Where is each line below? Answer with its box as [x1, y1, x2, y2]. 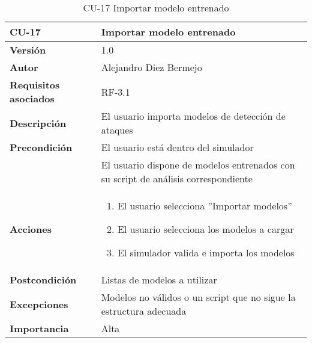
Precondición [10, 140, 73, 154]
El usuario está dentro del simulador [101, 140, 254, 154]
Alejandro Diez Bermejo [101, 60, 202, 74]
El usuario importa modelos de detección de [101, 109, 286, 123]
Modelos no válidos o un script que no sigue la [101, 290, 296, 304]
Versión [10, 43, 46, 57]
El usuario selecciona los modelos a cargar [117, 222, 294, 236]
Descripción [10, 116, 67, 130]
